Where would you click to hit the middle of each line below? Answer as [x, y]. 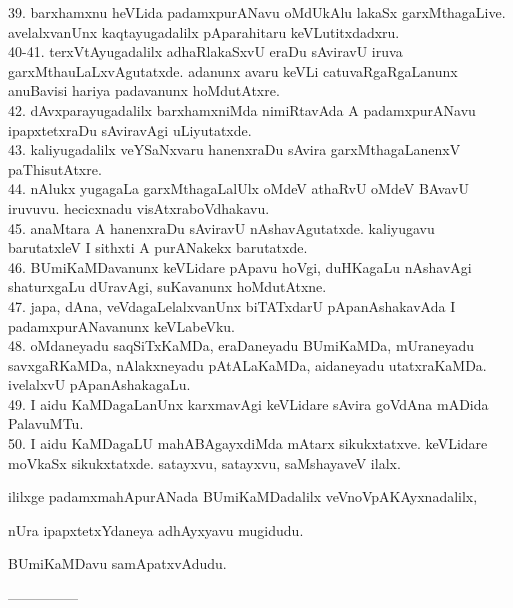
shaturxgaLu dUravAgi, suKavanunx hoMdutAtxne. [167, 286]
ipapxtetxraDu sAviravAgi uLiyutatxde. [130, 129]
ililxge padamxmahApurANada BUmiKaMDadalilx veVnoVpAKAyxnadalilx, [243, 496]
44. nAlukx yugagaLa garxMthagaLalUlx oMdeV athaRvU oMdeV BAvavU [238, 188]
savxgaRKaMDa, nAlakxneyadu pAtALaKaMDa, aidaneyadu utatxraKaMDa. [247, 364]
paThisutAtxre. [55, 168]
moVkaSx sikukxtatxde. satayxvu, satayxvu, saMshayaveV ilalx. [204, 462]
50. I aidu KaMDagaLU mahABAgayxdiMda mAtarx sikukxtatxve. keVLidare [248, 443]
